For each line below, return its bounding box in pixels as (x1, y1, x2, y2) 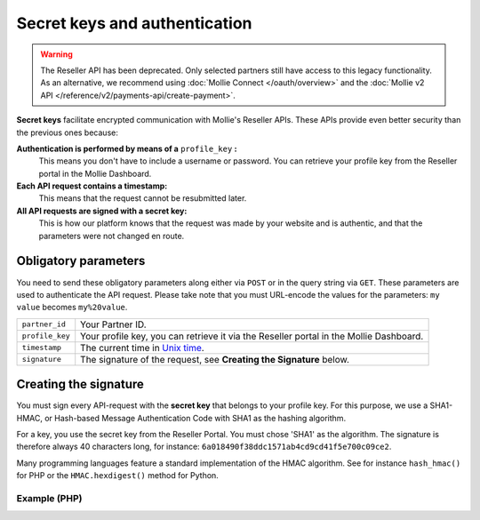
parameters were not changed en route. (38, 230, 185, 241)
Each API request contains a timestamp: (16, 180, 168, 191)
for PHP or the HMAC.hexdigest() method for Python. (16, 470, 220, 481)
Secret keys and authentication (16, 13, 252, 33)
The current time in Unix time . (80, 341, 204, 354)
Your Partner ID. (80, 318, 147, 331)
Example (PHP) (16, 492, 83, 504)
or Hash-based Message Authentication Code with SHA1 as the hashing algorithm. (44, 412, 347, 423)
